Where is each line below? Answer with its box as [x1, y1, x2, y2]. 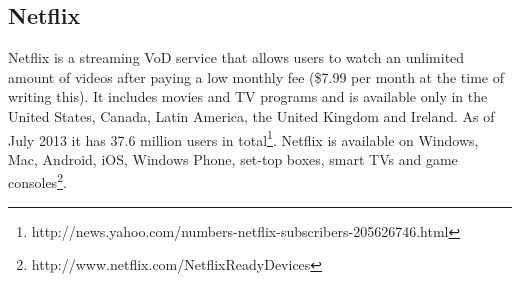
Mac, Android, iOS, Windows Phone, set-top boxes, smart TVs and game [8, 148, 458, 169]
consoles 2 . [8, 169, 67, 193]
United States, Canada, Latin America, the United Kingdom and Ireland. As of [8, 105, 495, 126]
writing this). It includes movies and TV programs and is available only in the [8, 86, 488, 107]
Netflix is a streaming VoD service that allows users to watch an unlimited [8, 47, 465, 68]
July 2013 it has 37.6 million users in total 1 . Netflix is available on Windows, [8, 126, 479, 150]
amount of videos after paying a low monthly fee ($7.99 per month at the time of [8, 66, 504, 87]
